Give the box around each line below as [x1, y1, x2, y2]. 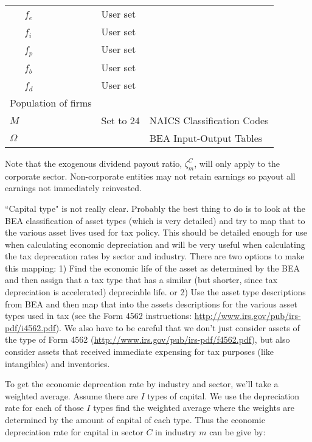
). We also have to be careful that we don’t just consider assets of [55, 321, 300, 334]
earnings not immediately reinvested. [5, 181, 142, 194]
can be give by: [209, 425, 266, 438]
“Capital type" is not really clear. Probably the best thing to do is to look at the [5, 202, 305, 214]
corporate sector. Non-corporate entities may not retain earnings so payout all [5, 169, 296, 182]
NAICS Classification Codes [149, 113, 269, 127]
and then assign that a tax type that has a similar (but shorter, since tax [5, 273, 278, 286]
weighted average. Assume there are [5, 389, 138, 402]
